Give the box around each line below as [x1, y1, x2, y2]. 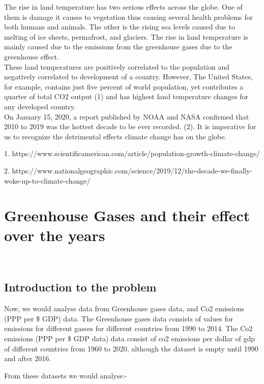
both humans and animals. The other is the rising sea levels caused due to [4, 21, 236, 32]
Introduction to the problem [4, 279, 157, 295]
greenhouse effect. [4, 51, 59, 62]
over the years [4, 225, 105, 246]
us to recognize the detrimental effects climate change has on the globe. [4, 131, 227, 141]
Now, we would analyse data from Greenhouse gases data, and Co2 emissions [4, 303, 244, 314]
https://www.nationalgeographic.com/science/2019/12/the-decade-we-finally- [12, 165, 253, 175]
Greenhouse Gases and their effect [4, 205, 250, 226]
